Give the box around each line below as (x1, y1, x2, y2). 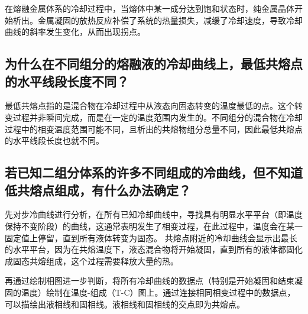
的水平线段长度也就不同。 (5, 134, 104, 147)
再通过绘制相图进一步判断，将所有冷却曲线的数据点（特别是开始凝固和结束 (5, 274, 294, 287)
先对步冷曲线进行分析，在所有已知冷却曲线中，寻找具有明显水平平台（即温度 (5, 208, 303, 221)
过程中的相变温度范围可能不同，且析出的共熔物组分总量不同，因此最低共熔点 (5, 122, 303, 135)
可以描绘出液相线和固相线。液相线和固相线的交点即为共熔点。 (5, 297, 245, 310)
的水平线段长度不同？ (5, 72, 129, 90)
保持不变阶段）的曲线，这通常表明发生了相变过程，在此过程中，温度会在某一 (5, 219, 303, 232)
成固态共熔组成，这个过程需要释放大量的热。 (5, 254, 179, 267)
